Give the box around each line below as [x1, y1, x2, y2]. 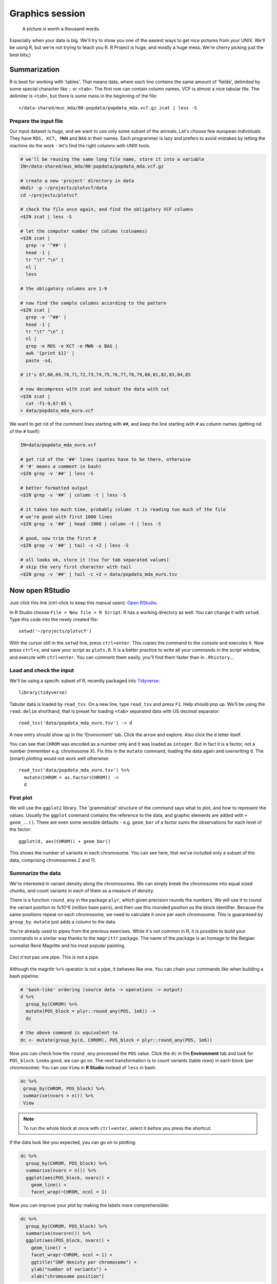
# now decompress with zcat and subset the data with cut [20, 386, 169, 392]
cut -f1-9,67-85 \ [26, 401, 72, 406]
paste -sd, [26, 357, 53, 363]
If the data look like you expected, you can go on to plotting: [9, 1139, 136, 1145]
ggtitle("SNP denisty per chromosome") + [31, 1259, 137, 1265]
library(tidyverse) [18, 690, 68, 695]
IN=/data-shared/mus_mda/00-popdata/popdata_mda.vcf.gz [20, 163, 164, 169]
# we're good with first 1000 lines [20, 514, 113, 520]
